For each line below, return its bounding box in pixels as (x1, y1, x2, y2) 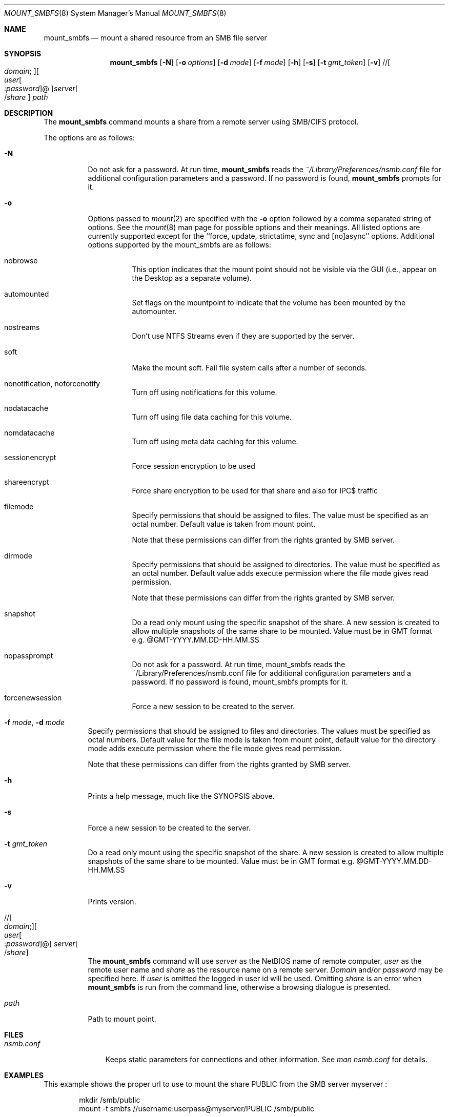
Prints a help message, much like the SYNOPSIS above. (88, 792, 275, 800)
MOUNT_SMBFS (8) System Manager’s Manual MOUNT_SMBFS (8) (4, 9, 227, 17)
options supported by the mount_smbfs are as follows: (88, 240, 271, 249)
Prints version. (88, 897, 136, 906)
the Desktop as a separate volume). (132, 274, 252, 282)
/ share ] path (4, 93, 48, 101)
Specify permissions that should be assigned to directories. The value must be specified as (132, 560, 440, 569)
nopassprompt (4, 651, 53, 660)
